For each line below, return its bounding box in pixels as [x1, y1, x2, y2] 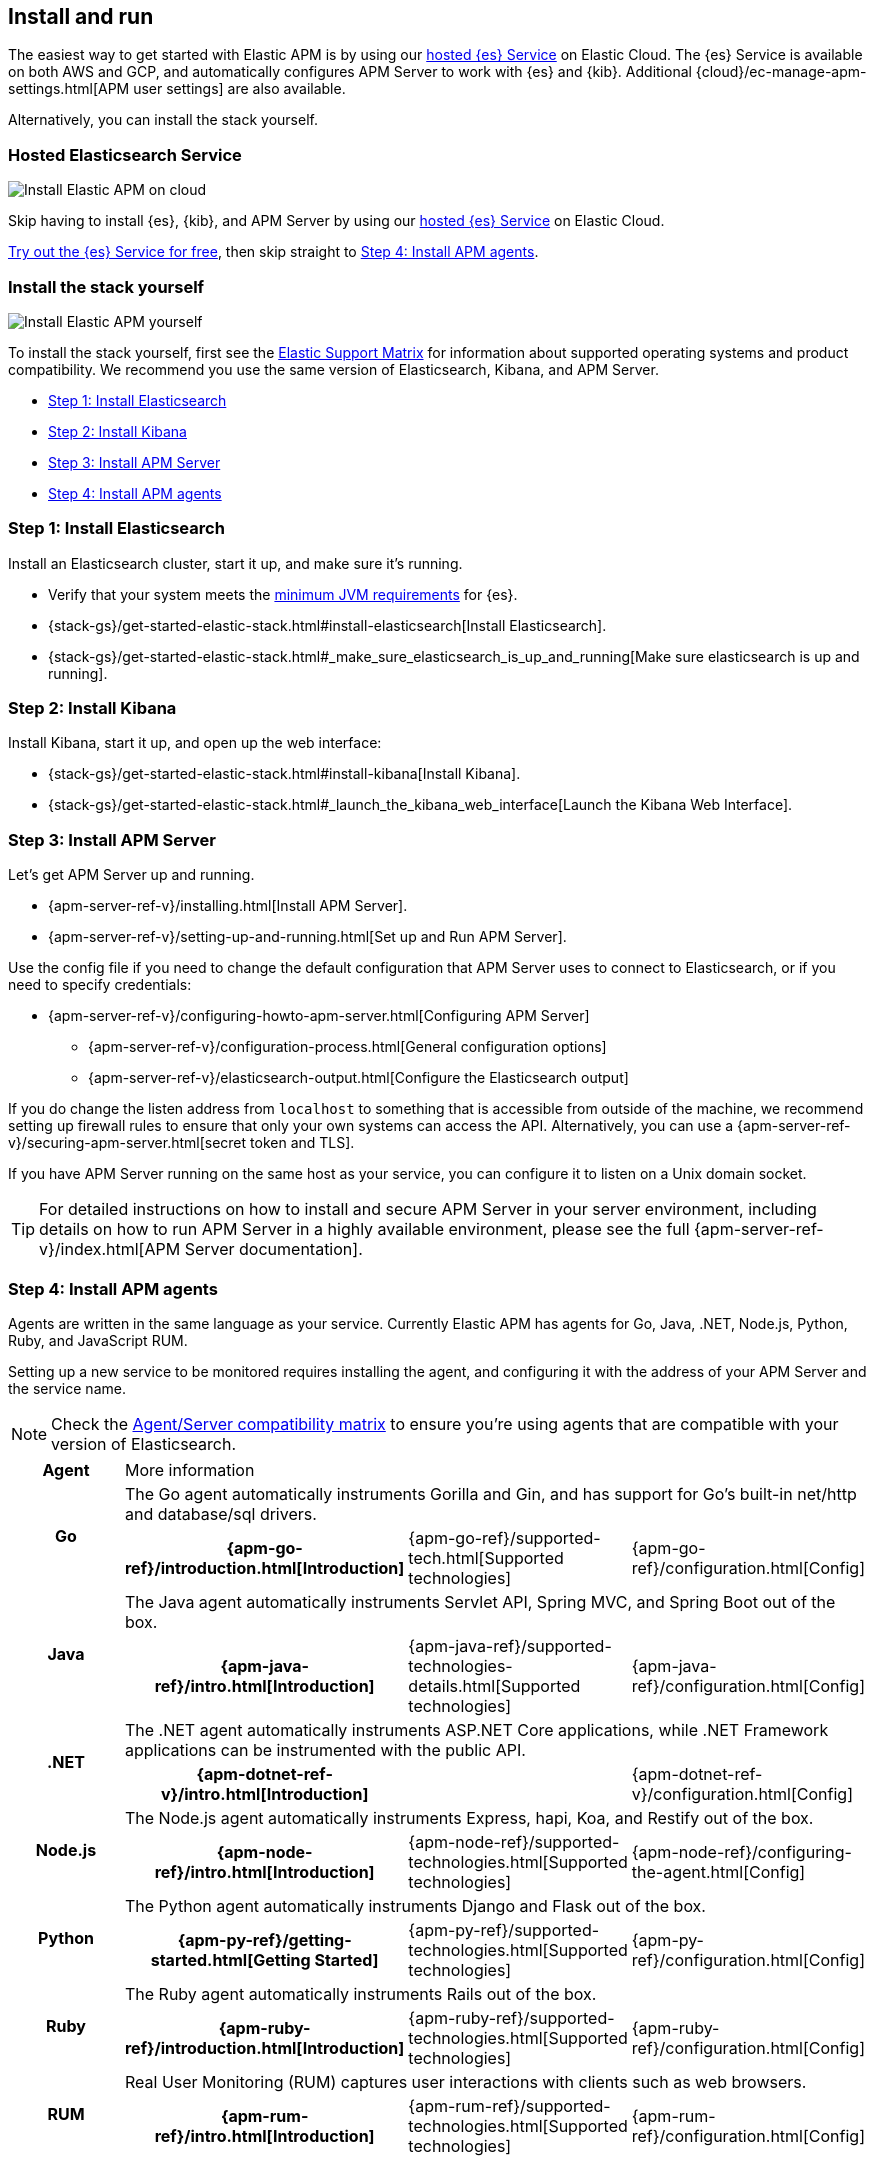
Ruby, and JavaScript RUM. [8, 1331, 188, 1349]
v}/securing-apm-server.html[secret [8, 1134, 247, 1152]
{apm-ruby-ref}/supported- [408, 2007, 615, 2028]
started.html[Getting [150, 1949, 311, 1970]
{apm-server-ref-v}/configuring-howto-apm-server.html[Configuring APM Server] [48, 1007, 590, 1025]
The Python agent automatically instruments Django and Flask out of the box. [124, 1895, 706, 1916]
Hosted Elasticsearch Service [8, 144, 242, 165]
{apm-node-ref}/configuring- [631, 1841, 852, 1862]
